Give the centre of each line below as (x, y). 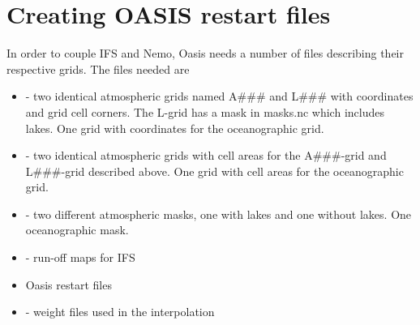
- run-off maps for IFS (80, 257)
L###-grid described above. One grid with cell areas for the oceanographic (214, 171)
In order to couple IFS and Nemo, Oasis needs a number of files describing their (205, 53)
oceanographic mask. (77, 230)
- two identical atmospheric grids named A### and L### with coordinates (219, 96)
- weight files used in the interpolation (120, 312)
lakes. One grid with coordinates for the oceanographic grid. (175, 128)
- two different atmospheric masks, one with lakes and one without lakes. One (219, 214)
